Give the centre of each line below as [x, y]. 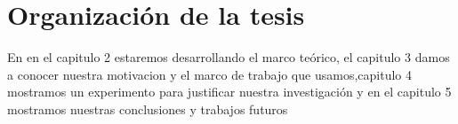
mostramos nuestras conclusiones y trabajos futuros [148, 108]
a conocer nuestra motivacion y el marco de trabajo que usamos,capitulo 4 [209, 74]
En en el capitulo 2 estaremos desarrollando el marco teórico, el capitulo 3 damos [229, 57]
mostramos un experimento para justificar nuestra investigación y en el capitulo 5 [229, 92]
